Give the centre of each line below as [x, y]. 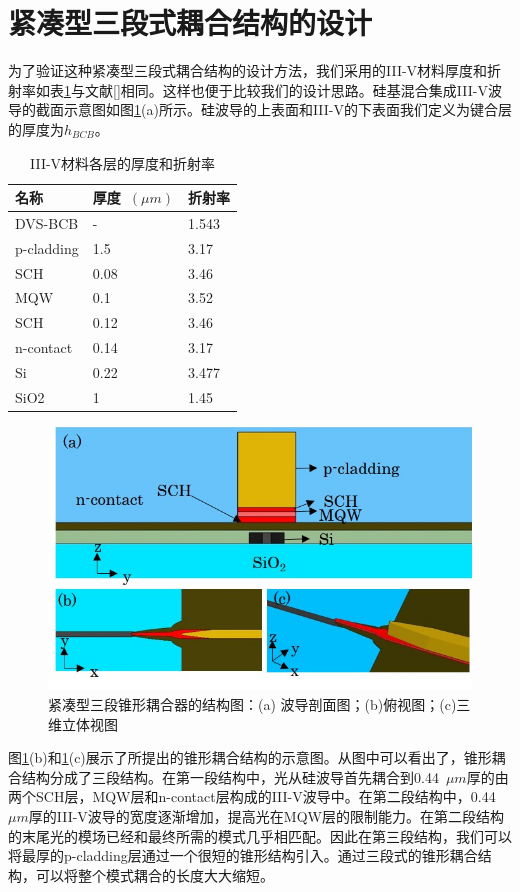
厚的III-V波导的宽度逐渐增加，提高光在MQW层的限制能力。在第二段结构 [266, 816]
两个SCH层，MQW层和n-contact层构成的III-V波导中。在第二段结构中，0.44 [252, 796]
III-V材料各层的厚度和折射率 [122, 162]
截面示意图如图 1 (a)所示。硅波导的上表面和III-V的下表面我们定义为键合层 [273, 109]
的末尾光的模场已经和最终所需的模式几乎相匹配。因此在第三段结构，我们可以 [260, 835]
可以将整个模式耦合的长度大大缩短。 [154, 874]
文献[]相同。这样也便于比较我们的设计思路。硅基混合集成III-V [286, 89]
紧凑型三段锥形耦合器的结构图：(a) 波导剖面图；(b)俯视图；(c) [252, 704]
